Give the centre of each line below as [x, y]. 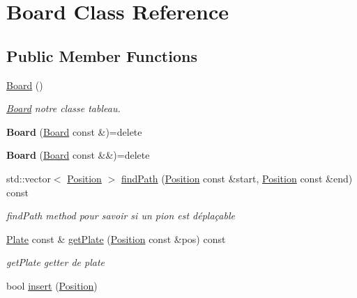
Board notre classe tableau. [63, 108]
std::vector [29, 178]
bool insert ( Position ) [52, 285]
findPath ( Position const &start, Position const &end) [237, 178]
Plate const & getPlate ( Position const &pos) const [116, 238]
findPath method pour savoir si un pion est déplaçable [121, 215]
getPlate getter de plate [55, 262]
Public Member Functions [102, 55]
